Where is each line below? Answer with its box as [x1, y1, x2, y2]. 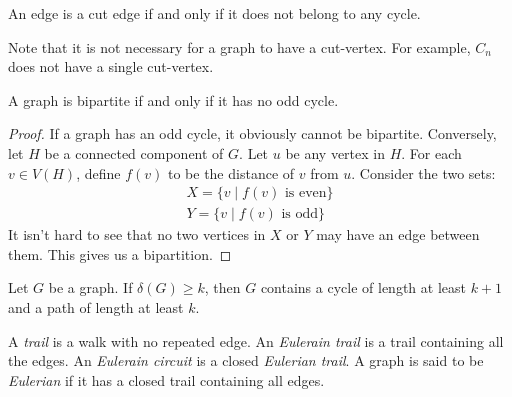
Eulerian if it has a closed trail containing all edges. [8, 369, 325, 390]
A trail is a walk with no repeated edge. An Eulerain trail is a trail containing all [8, 330, 504, 351]
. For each [401, 142, 462, 163]
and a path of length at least [8, 297, 184, 317]
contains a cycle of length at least [260, 277, 466, 298]
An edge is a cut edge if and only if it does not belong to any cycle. [8, 3, 421, 23]
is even [284, 186, 327, 201]
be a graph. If [48, 277, 133, 298]
